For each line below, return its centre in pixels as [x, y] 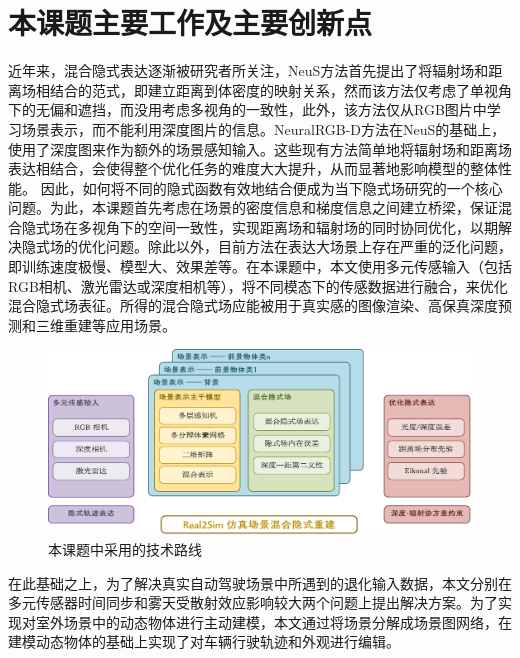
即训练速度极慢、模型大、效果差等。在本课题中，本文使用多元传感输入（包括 [260, 266]
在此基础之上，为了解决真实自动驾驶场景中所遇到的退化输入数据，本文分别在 [260, 582]
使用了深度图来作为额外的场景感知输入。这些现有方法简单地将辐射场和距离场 [260, 148]
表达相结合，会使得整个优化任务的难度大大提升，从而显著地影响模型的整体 [253, 168]
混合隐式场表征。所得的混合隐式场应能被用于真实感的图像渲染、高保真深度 [253, 305]
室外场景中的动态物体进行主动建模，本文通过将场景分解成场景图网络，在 [273, 621]
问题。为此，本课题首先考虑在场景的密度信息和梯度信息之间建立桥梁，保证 [253, 207]
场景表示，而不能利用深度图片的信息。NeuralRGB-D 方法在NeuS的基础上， [263, 128]
